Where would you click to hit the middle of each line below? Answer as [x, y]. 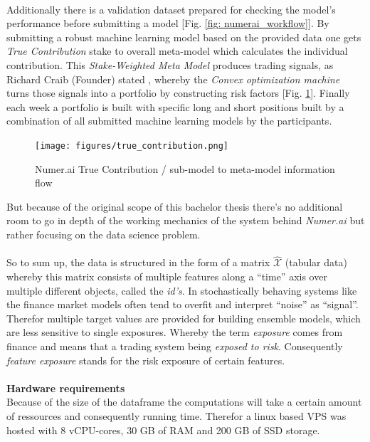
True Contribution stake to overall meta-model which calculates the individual [177, 51]
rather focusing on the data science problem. [104, 234]
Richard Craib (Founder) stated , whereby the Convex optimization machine [173, 79]
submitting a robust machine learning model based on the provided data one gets [184, 37]
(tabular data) [316, 262]
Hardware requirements [66, 388]
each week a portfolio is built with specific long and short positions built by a [175, 106]
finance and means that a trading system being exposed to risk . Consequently [175, 346]
